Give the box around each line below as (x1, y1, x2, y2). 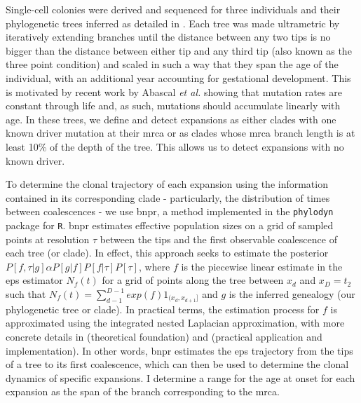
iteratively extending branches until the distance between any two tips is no (6, 29, 331, 44)
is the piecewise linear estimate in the (181, 259, 343, 273)
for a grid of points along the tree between (102, 273, 284, 287)
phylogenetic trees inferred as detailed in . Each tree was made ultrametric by (6, 15, 340, 30)
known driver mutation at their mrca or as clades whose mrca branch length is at (6, 125, 355, 140)
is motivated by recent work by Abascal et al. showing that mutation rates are (6, 84, 342, 99)
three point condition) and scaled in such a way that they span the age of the (6, 57, 339, 71)
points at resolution (6, 231, 90, 246)
